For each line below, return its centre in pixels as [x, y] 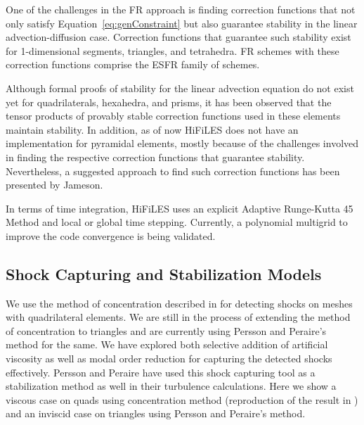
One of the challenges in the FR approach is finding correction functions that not [181, 9]
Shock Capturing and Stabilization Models [164, 273]
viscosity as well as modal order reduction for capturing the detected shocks [169, 359]
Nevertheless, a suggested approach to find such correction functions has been [173, 171]
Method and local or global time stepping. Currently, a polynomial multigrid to [177, 222]
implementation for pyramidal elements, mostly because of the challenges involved [182, 143]
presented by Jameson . [54, 185]
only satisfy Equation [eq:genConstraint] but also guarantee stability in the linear [182, 23]
